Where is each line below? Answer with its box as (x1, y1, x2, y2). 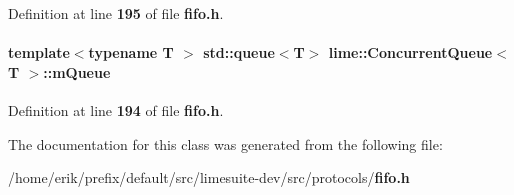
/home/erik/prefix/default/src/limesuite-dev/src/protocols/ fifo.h (8, 167, 410, 188)
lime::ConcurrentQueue (328, 42, 493, 63)
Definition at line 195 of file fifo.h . (8, 3, 224, 23)
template (8, 42, 70, 63)
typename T (88, 42, 174, 63)
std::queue (203, 42, 275, 63)
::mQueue (43, 61, 111, 82)
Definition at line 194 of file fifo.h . (8, 99, 224, 120)
